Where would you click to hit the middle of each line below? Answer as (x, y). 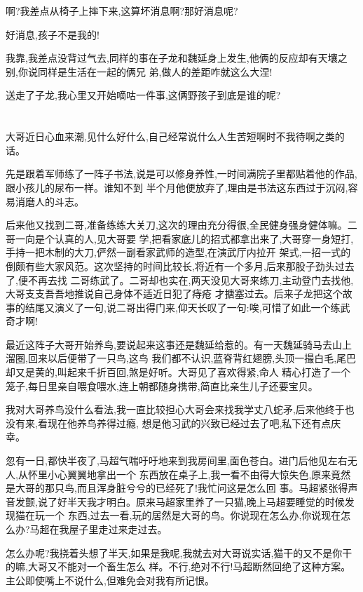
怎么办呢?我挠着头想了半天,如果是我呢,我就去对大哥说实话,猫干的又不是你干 (179, 552)
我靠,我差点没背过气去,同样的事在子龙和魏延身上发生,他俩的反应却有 (162, 58)
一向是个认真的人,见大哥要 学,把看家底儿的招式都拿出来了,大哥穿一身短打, (184, 238)
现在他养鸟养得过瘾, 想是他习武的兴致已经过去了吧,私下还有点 (189, 423)
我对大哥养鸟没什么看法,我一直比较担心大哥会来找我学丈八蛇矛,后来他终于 (175, 409)
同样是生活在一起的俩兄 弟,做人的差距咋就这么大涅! (155, 71)
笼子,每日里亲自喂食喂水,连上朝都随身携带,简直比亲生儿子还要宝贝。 (162, 385)
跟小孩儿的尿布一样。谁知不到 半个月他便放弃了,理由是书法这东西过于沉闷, (177, 187)
